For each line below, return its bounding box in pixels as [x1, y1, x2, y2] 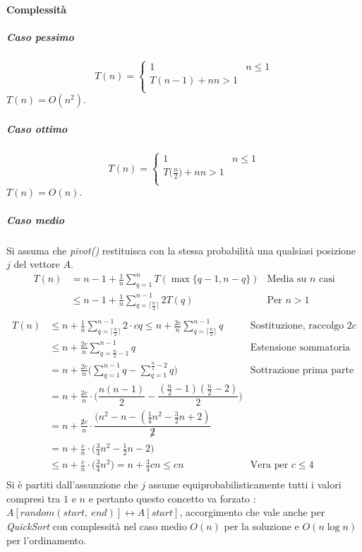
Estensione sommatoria [250, 342, 351, 353]
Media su [267, 274, 307, 285]
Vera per [250, 460, 289, 471]
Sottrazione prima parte [250, 365, 354, 375]
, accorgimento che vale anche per [179, 505, 325, 519]
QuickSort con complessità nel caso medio [6, 519, 187, 534]
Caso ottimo [6, 121, 68, 136]
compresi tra [6, 491, 61, 505]
